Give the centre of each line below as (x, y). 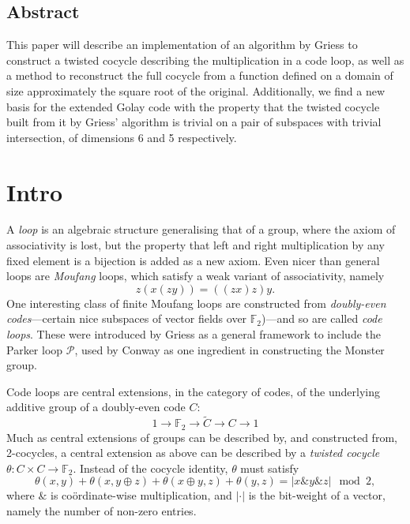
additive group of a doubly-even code (96, 407)
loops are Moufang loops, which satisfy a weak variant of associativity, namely (196, 276)
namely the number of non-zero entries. (102, 511)
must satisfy (270, 468)
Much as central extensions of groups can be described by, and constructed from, (202, 437)
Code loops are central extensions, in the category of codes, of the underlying (193, 391)
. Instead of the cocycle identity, (150, 468)
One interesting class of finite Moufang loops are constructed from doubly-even (196, 303)
